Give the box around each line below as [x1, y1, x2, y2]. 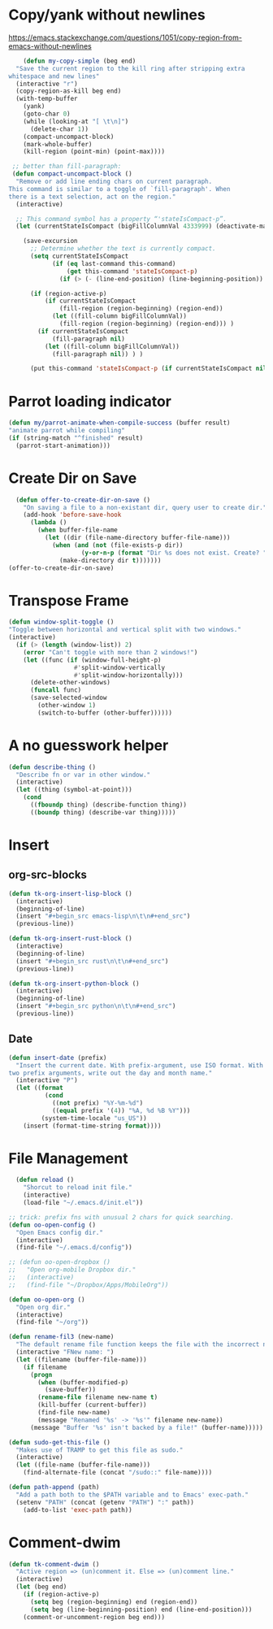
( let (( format [15, 1084, 63, 1093]
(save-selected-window [29, 693, 107, 702]
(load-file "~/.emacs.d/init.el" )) [23, 1199, 144, 1207]
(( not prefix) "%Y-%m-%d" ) [51, 1099, 144, 1107]
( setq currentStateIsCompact [29, 252, 129, 261]
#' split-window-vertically [73, 663, 165, 671]
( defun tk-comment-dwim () [8, 1560, 100, 1568]
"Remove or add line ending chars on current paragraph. [15, 177, 213, 186]
